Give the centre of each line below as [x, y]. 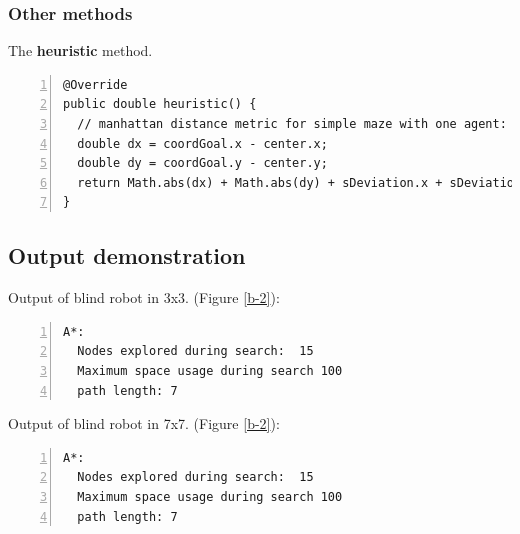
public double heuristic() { [160, 104]
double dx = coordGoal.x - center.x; [202, 143]
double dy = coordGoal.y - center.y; [202, 163]
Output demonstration [127, 255]
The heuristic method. [80, 50]
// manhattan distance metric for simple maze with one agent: [292, 124]
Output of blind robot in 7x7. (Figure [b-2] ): [144, 423]
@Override [95, 84]
